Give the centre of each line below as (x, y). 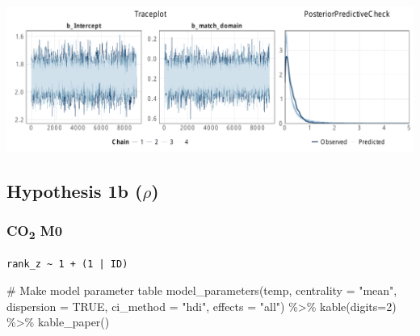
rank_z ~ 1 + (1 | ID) (67, 264)
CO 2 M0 (35, 231)
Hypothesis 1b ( (75, 190)
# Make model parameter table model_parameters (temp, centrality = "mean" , (202, 290)
